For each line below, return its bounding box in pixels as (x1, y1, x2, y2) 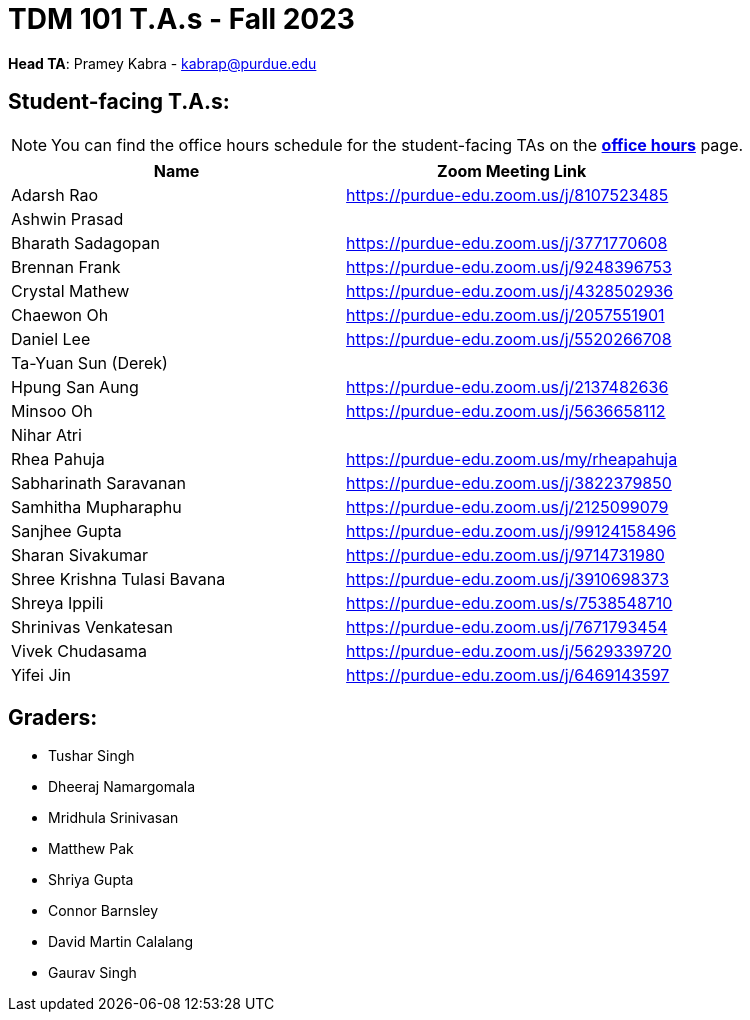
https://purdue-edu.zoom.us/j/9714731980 (346, 544, 665, 565)
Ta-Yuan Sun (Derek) (11, 352, 168, 373)
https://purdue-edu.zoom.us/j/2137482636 (346, 376, 669, 397)
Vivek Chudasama (11, 640, 148, 661)
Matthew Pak (48, 840, 134, 858)
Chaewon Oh (11, 304, 109, 325)
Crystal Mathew (11, 280, 130, 301)
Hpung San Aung (11, 376, 139, 397)
